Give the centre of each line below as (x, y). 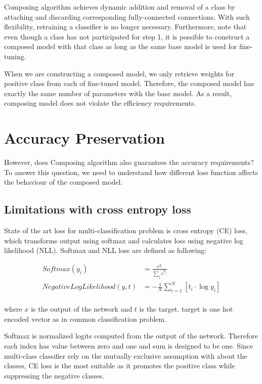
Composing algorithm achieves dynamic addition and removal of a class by (120, 7)
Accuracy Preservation (84, 138)
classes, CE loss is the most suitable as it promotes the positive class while (120, 366)
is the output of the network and (82, 309)
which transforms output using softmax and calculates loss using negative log (124, 240)
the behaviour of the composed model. (63, 182)
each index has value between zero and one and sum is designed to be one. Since (129, 345)
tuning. (15, 56)
